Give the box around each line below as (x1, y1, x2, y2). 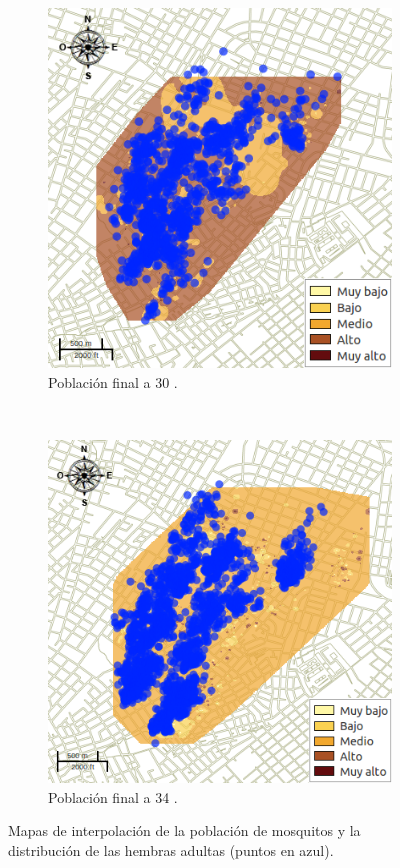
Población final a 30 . (48, 371, 178, 392)
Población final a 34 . (48, 786, 178, 807)
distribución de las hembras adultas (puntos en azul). (8, 839, 334, 860)
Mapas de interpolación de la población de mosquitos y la (8, 820, 361, 841)
